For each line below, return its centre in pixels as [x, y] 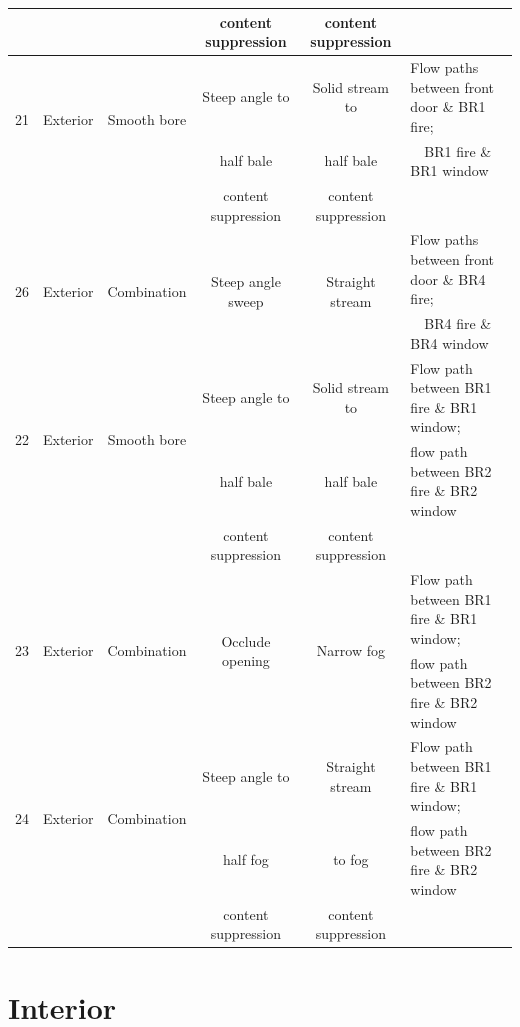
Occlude [246, 640]
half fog [245, 859]
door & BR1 [448, 106]
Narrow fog [350, 650]
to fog [351, 859]
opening [245, 660]
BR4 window [449, 342]
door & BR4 [448, 278]
